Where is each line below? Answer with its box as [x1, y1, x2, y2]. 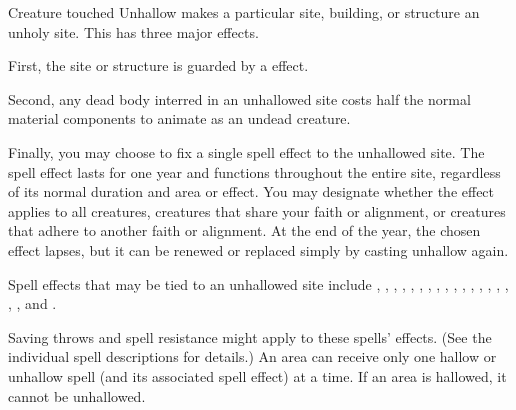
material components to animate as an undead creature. [8, 108, 351, 129]
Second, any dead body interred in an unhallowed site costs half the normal [8, 88, 471, 109]
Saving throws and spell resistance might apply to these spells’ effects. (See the [8, 326, 492, 347]
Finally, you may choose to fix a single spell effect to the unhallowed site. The [8, 141, 485, 162]
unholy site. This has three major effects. [8, 21, 259, 42]
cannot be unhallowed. [8, 385, 146, 406]
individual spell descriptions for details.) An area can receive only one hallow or [8, 346, 497, 367]
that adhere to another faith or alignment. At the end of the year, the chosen [8, 220, 481, 241]
